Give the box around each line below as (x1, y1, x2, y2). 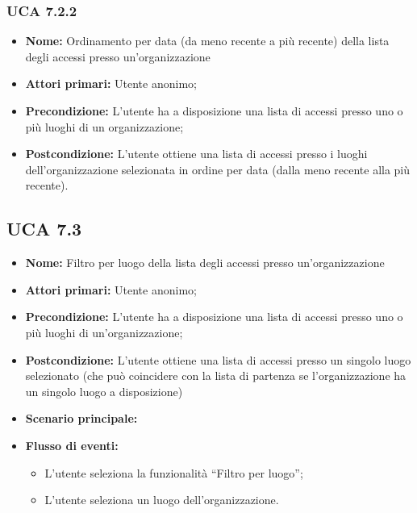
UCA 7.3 (6, 216, 82, 241)
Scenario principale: (25, 410, 138, 427)
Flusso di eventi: (25, 436, 119, 453)
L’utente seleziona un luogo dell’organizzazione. (44, 491, 279, 508)
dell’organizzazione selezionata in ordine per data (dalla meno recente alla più (25, 161, 411, 177)
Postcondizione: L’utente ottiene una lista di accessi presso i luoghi (25, 145, 368, 162)
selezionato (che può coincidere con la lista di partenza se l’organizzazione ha (25, 367, 407, 384)
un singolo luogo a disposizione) (25, 382, 183, 399)
